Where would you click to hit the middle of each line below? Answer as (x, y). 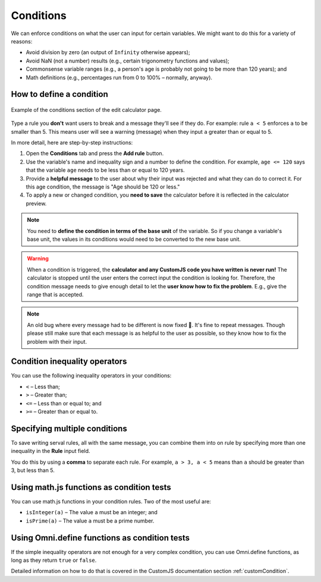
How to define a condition (59, 94)
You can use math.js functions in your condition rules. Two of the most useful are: (111, 501)
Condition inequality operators (69, 362)
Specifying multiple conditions (69, 428)
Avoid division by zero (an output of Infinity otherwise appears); (108, 52)
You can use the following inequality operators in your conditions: (91, 376)
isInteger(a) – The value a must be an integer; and (92, 512)
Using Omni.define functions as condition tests (100, 538)
